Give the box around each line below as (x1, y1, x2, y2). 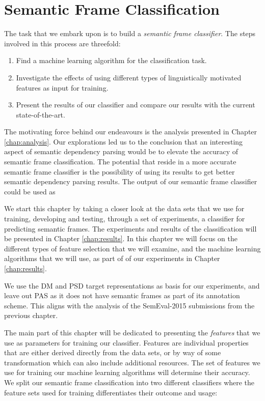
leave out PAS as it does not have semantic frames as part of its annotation (4, 290, 240, 301)
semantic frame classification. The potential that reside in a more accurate (4, 156, 236, 167)
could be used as (4, 186, 56, 196)
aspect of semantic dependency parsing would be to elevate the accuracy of (4, 146, 238, 157)
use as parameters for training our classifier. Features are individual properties (4, 337, 249, 348)
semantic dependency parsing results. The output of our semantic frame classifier (4, 176, 257, 187)
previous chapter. (4, 310, 58, 321)
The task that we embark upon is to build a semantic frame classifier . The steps (4, 28, 256, 39)
